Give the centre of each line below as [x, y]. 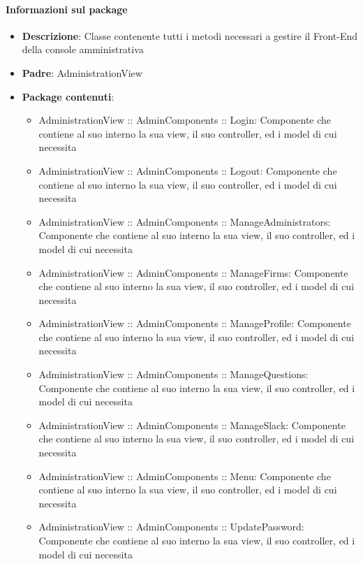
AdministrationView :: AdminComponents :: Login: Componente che [185, 120]
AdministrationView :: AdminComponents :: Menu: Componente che [185, 476]
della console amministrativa [83, 49]
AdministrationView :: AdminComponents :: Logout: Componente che [188, 170]
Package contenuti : [68, 96]
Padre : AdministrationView [82, 72]
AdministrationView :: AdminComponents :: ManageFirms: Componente [193, 272]
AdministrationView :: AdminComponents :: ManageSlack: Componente [192, 425]
